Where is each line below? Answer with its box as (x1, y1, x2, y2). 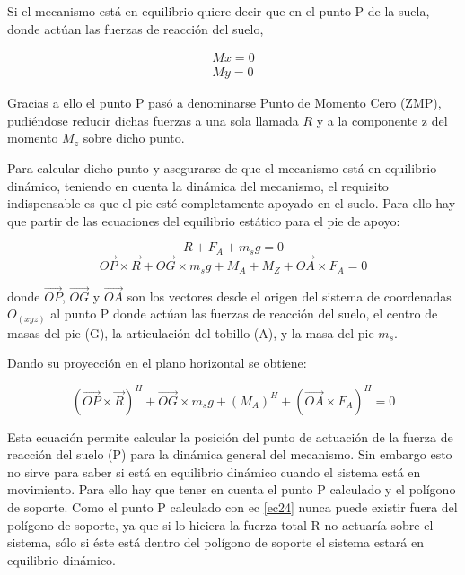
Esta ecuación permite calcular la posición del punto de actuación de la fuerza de (7, 427, 453, 446)
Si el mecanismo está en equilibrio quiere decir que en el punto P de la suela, (7, 2, 430, 20)
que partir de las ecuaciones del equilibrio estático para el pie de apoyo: (7, 211, 400, 230)
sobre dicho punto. (83, 128, 185, 147)
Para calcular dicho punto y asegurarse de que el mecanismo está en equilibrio (7, 159, 437, 178)
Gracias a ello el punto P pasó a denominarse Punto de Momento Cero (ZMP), (7, 93, 442, 112)
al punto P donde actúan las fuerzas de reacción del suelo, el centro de (50, 304, 438, 323)
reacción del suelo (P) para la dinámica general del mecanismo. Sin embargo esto (7, 445, 452, 464)
